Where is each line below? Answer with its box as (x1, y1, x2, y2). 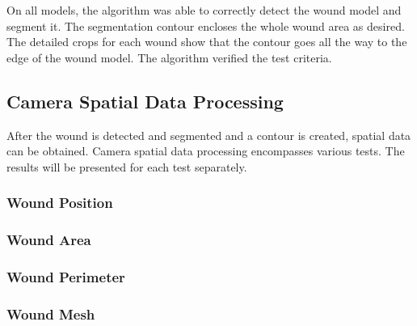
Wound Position (6, 193, 113, 213)
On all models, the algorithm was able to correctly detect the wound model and (6, 2, 402, 18)
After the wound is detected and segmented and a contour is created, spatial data (6, 126, 411, 143)
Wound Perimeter (6, 266, 125, 286)
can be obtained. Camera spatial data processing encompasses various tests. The (6, 142, 405, 159)
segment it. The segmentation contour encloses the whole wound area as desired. (6, 17, 405, 34)
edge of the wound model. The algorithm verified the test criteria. (6, 49, 332, 66)
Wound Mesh (6, 303, 95, 324)
